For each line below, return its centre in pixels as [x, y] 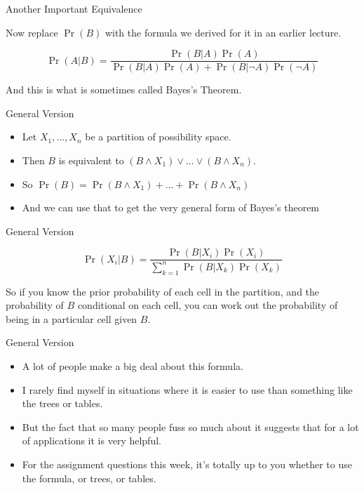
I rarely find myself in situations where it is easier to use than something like [187, 389]
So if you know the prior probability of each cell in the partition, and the [163, 291]
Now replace [32, 32]
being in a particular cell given [72, 318]
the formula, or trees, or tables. [89, 478]
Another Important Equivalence [74, 8]
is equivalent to [91, 160]
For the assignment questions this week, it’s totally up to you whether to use [187, 464]
